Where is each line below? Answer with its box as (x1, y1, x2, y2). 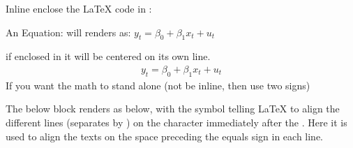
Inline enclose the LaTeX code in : (6, 1, 152, 15)
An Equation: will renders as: (6, 24, 131, 39)
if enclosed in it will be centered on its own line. (6, 49, 211, 64)
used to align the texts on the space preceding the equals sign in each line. (6, 128, 323, 143)
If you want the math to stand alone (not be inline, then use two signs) (6, 77, 310, 92)
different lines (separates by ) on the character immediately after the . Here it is (6, 115, 347, 129)
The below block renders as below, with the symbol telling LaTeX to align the (6, 101, 340, 116)
